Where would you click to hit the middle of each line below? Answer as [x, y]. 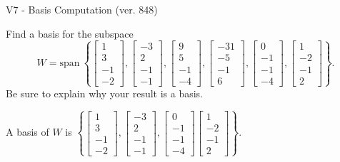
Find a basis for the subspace [70, 33]
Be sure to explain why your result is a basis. [105, 93]
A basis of [27, 132]
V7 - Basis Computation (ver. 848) [82, 9]
